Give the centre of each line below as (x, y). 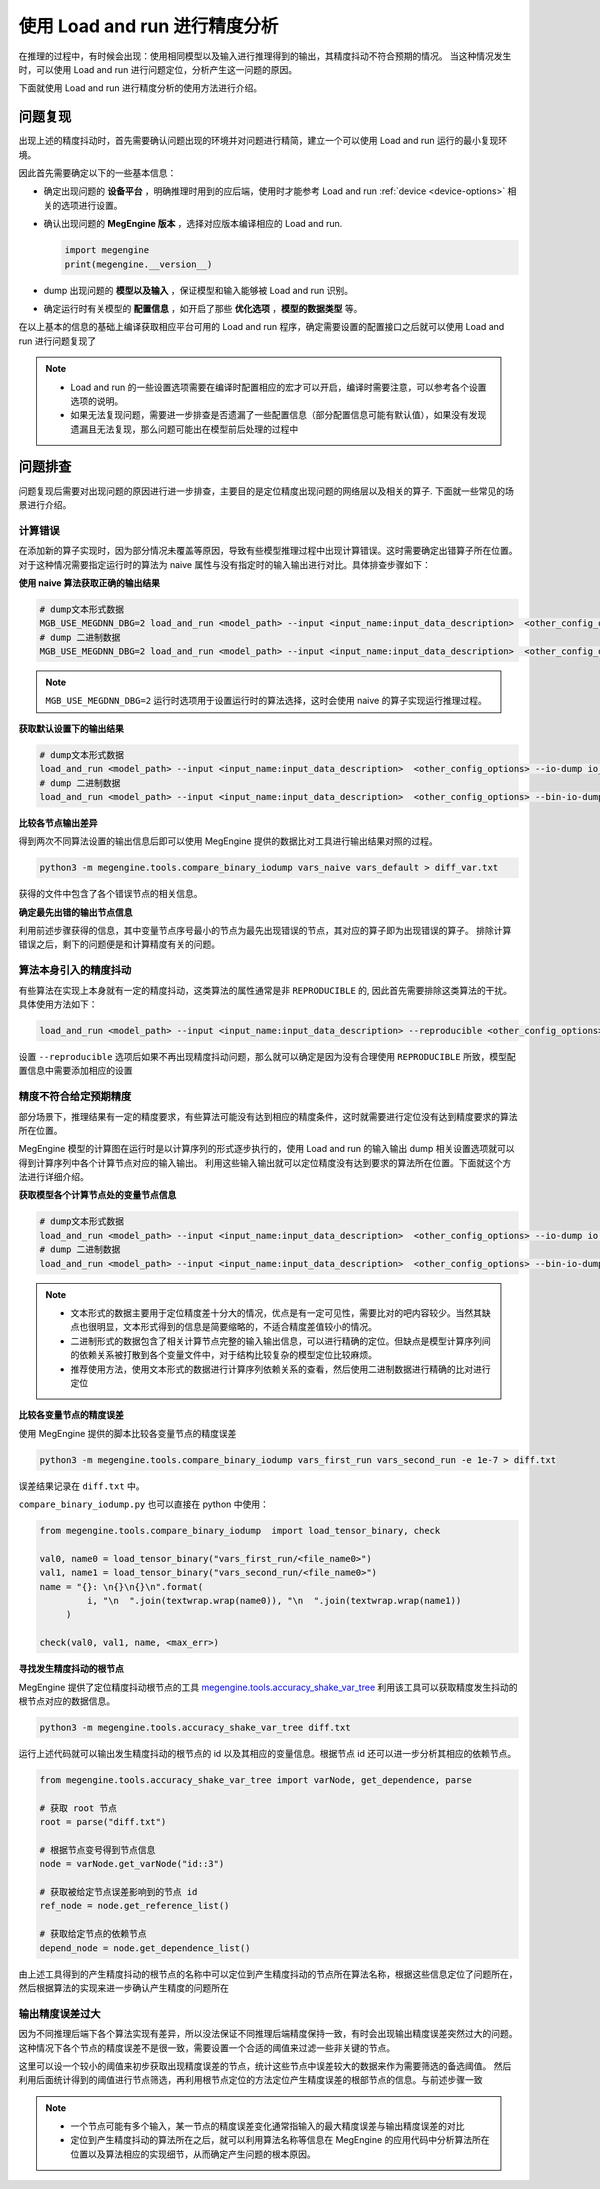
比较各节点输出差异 (58, 822)
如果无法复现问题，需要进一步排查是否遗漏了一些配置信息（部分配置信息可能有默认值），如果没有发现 (278, 415)
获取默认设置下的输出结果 (71, 728)
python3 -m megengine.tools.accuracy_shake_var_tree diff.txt (195, 1727)
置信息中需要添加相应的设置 (75, 1071)
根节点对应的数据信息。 (66, 1701)
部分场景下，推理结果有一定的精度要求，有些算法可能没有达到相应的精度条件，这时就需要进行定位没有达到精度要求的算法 (268, 1116)
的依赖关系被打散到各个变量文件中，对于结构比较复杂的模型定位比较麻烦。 (223, 1355)
